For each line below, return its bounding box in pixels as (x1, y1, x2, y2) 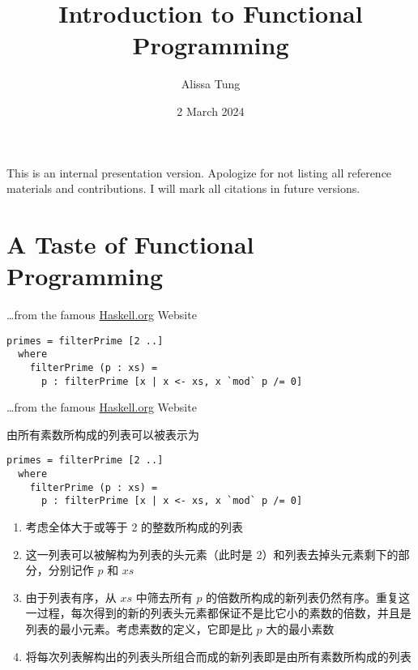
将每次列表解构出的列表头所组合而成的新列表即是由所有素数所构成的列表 (25, 647, 412, 664)
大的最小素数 (266, 621, 335, 637)
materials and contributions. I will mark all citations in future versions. (6, 180, 360, 197)
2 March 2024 (177, 102, 245, 119)
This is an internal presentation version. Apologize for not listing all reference (6, 164, 392, 181)
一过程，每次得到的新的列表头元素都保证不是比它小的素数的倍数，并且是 (25, 604, 412, 621)
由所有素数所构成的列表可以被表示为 (6, 425, 199, 442)
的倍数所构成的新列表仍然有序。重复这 (206, 588, 411, 605)
